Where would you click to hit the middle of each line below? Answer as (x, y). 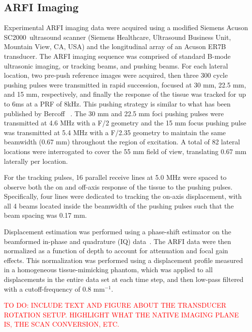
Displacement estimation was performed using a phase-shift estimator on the (118, 232)
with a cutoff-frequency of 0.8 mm (55, 288)
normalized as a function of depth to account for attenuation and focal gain (116, 251)
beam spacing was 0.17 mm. (46, 215)
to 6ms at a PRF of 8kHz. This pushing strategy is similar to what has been (117, 103)
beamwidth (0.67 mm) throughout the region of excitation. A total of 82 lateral (122, 142)
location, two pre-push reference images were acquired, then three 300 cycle (116, 75)
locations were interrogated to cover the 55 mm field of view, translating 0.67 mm (125, 151)
